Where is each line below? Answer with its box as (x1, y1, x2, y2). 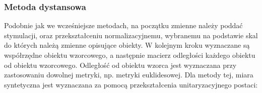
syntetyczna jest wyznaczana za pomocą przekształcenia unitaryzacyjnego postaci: (4, 79, 258, 89)
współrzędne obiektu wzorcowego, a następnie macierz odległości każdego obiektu (4, 50, 255, 60)
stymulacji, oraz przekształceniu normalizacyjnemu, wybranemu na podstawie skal (4, 30, 258, 40)
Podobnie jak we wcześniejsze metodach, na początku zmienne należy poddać (4, 20, 243, 31)
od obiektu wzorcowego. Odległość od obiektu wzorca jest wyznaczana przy (4, 59, 237, 70)
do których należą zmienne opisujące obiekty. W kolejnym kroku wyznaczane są (4, 40, 250, 50)
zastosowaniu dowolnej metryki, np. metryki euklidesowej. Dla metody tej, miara (4, 69, 253, 80)
